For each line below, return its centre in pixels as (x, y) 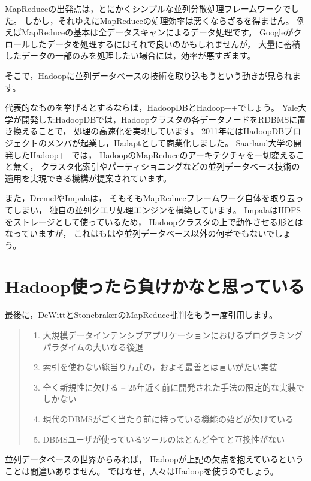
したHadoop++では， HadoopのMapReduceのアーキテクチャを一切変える (155, 154)
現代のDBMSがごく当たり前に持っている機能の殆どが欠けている (168, 418)
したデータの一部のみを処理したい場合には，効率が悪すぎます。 (130, 55)
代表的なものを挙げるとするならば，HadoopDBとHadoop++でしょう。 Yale (152, 108)
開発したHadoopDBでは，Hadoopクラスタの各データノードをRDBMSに (159, 119)
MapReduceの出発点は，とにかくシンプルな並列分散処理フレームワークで (148, 8)
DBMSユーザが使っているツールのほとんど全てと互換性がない (164, 439)
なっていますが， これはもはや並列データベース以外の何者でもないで (140, 233)
